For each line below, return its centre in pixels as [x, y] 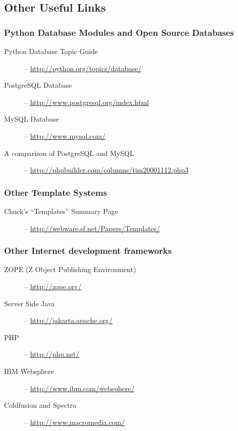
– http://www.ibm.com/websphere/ [79, 388]
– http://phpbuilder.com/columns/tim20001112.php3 [106, 170]
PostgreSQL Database [38, 85]
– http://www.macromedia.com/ [75, 422]
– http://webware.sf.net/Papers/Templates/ [92, 228]
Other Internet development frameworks [88, 251]
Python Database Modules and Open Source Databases [119, 32]
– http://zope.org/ [53, 286]
